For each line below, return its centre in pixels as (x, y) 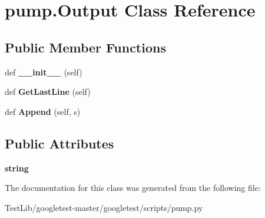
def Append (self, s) (43, 111)
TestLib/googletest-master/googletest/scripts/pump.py (104, 207)
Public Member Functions (85, 47)
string (17, 168)
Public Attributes (59, 143)
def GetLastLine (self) (48, 92)
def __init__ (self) (44, 72)
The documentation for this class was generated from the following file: (133, 188)
